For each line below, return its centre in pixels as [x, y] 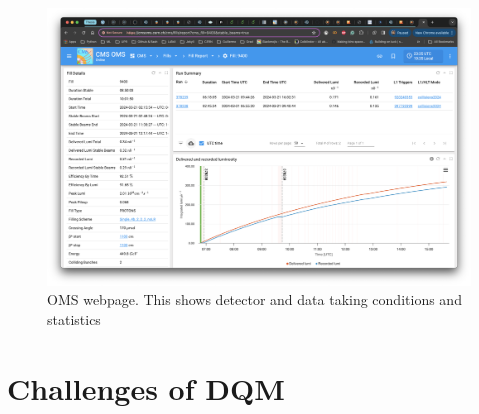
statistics [74, 319]
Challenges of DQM [146, 387]
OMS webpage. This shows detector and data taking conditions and [254, 299]
